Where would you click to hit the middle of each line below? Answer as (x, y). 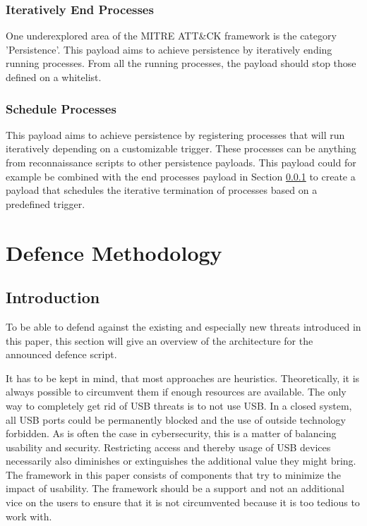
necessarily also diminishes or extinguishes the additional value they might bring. (181, 461)
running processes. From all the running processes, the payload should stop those (181, 63)
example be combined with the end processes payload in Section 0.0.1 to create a (181, 176)
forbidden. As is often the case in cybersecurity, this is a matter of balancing (171, 433)
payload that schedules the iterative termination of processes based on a (162, 190)
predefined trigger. (46, 203)
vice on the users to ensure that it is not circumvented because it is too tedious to (183, 502)
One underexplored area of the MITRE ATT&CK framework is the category (171, 36)
